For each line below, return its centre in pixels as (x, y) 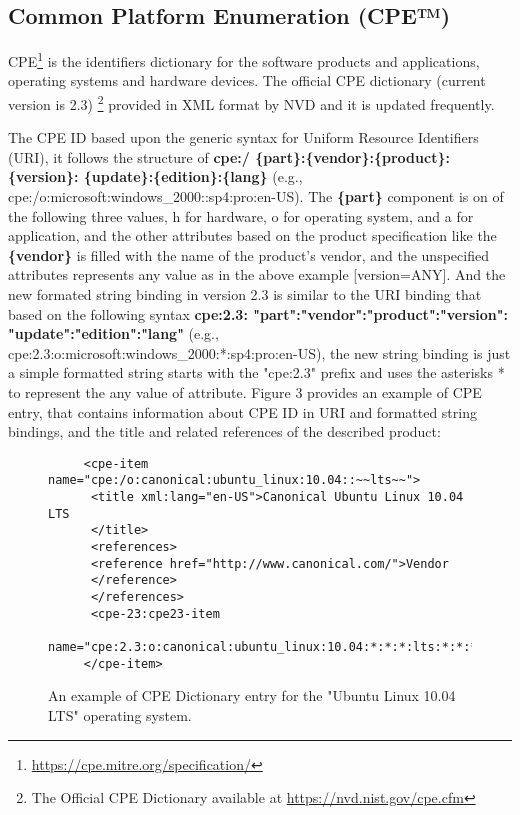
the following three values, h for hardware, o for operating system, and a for (241, 215)
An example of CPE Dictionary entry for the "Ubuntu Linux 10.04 (252, 695)
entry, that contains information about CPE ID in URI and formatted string (242, 411)
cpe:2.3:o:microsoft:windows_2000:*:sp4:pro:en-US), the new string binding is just (259, 352)
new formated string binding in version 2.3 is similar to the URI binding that (245, 294)
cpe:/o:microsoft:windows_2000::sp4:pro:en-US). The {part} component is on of (256, 196)
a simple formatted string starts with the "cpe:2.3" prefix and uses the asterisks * (256, 372)
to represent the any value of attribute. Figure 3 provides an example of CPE (245, 392)
